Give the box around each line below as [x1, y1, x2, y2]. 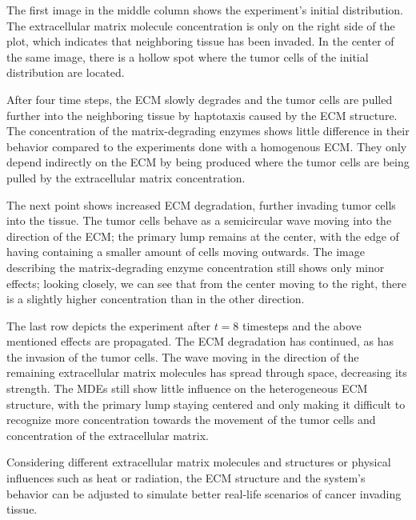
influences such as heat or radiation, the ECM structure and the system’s [6, 470, 366, 486]
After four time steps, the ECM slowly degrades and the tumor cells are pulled [6, 90, 393, 107]
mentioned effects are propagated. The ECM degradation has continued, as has [6, 333, 394, 350]
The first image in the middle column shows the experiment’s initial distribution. [6, 2, 403, 18]
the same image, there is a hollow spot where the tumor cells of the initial [6, 48, 369, 65]
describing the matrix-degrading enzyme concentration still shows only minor [6, 258, 385, 275]
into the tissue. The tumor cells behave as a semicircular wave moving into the [6, 212, 392, 229]
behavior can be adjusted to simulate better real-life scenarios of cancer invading [6, 485, 402, 502]
